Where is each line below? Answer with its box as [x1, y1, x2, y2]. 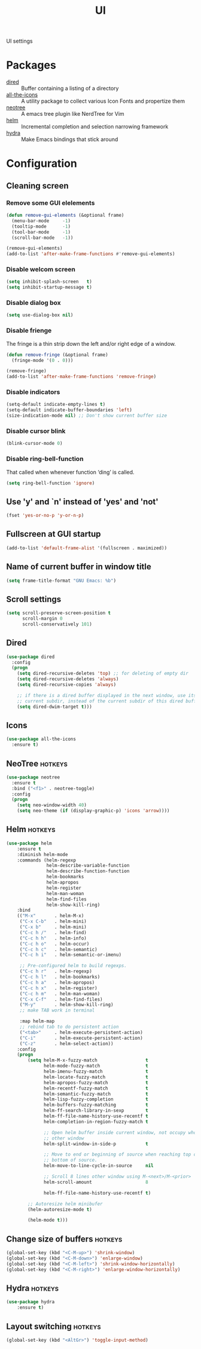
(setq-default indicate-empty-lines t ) [6, 402, 106, 408]
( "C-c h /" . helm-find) [19, 929, 87, 935]
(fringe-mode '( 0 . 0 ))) [11, 357, 74, 363]
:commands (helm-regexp [17, 857, 77, 863]
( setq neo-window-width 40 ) [17, 802, 87, 808]
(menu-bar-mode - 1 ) [11, 217, 71, 224]
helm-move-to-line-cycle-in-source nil [44, 1163, 154, 1169]
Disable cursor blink [6, 427, 66, 435]
